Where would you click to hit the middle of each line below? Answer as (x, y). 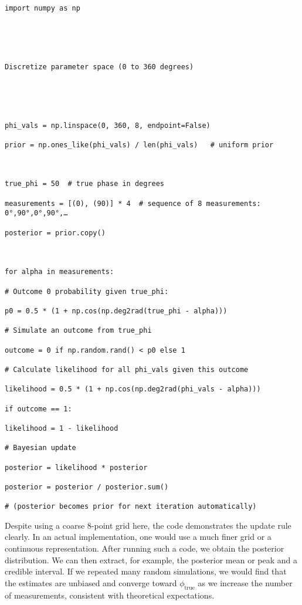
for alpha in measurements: (60, 272)
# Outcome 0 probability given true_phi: (87, 291)
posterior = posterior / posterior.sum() (87, 487)
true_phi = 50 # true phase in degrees (85, 184)
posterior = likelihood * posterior (76, 467)
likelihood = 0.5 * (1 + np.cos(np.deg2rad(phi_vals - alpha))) (133, 389)
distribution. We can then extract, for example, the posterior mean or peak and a (151, 560)
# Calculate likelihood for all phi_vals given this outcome (127, 369)
